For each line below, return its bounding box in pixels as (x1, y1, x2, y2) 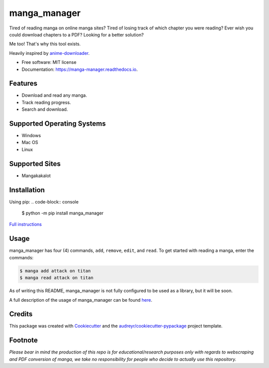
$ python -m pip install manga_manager (21, 210, 104, 216)
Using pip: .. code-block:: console (9, 198, 79, 204)
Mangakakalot (21, 173, 51, 179)
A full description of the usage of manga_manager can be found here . (9, 297, 152, 303)
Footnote (9, 336, 38, 345)
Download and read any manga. (21, 92, 87, 98)
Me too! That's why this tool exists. (9, 41, 81, 47)
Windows (21, 133, 41, 139)
